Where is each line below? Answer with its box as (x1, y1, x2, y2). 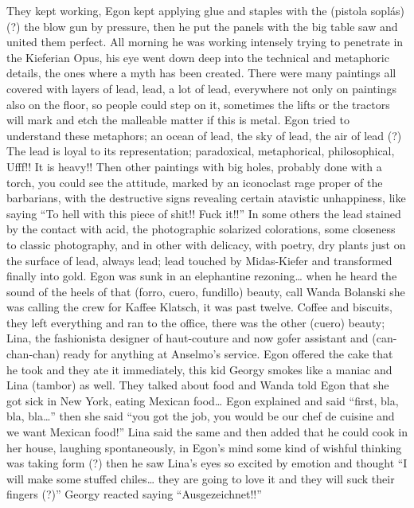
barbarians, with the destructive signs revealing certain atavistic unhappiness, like (6, 190, 406, 206)
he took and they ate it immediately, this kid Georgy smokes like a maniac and (6, 361, 393, 377)
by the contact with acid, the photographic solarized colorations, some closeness (6, 221, 396, 237)
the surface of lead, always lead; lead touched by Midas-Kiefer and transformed (6, 252, 393, 268)
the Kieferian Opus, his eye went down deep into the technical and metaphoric (6, 49, 389, 65)
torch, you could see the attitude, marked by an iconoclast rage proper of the (6, 174, 383, 190)
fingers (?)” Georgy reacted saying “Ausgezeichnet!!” (6, 486, 262, 502)
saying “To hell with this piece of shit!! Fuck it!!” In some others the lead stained (6, 205, 401, 221)
